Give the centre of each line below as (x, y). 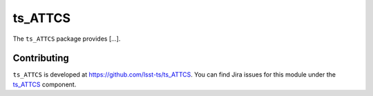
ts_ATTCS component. (45, 84)
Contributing (41, 58)
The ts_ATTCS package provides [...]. (67, 39)
